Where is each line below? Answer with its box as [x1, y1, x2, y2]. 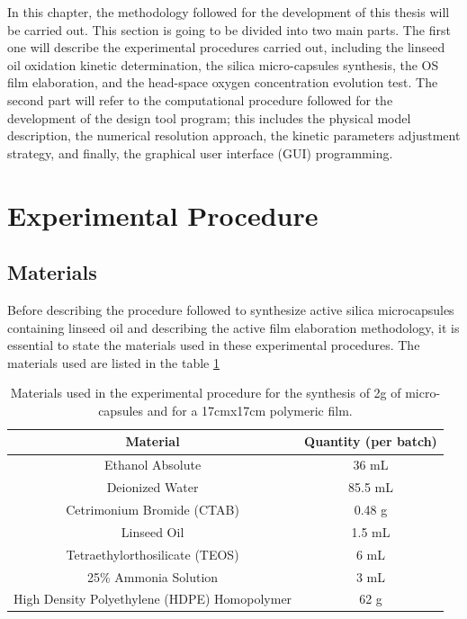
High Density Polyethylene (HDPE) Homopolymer [13, 589, 292, 608]
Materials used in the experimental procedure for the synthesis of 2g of [10, 383, 401, 402]
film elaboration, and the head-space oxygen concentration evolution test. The [7, 73, 438, 92]
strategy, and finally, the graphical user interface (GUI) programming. [7, 143, 393, 162]
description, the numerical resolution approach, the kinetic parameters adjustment [7, 126, 461, 145]
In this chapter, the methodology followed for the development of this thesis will [7, 3, 450, 21]
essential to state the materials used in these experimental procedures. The [7, 336, 420, 354]
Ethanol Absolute [103, 455, 202, 474]
